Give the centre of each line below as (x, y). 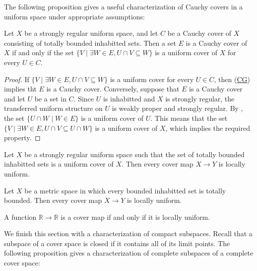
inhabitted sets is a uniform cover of (59, 164)
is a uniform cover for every (152, 79)
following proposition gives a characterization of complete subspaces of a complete (129, 253)
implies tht (20, 89)
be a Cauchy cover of (199, 33)
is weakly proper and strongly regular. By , (177, 108)
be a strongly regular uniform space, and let (91, 33)
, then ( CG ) (232, 79)
